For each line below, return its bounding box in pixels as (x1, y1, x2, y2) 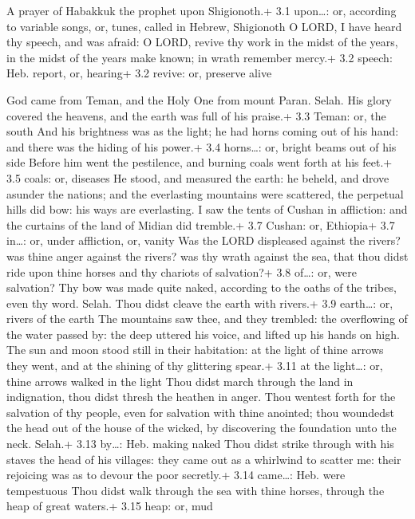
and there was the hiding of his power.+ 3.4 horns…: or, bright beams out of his (6, 138, 397, 155)
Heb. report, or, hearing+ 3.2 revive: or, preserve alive (6, 65, 272, 81)
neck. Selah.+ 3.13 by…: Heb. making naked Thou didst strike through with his (6, 435, 394, 452)
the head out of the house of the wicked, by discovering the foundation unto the (6, 419, 397, 436)
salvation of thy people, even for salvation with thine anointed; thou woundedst (6, 403, 395, 420)
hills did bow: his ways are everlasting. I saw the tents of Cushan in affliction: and (6, 201, 408, 218)
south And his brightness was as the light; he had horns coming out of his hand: (6, 123, 399, 140)
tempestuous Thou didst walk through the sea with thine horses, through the (6, 482, 385, 498)
